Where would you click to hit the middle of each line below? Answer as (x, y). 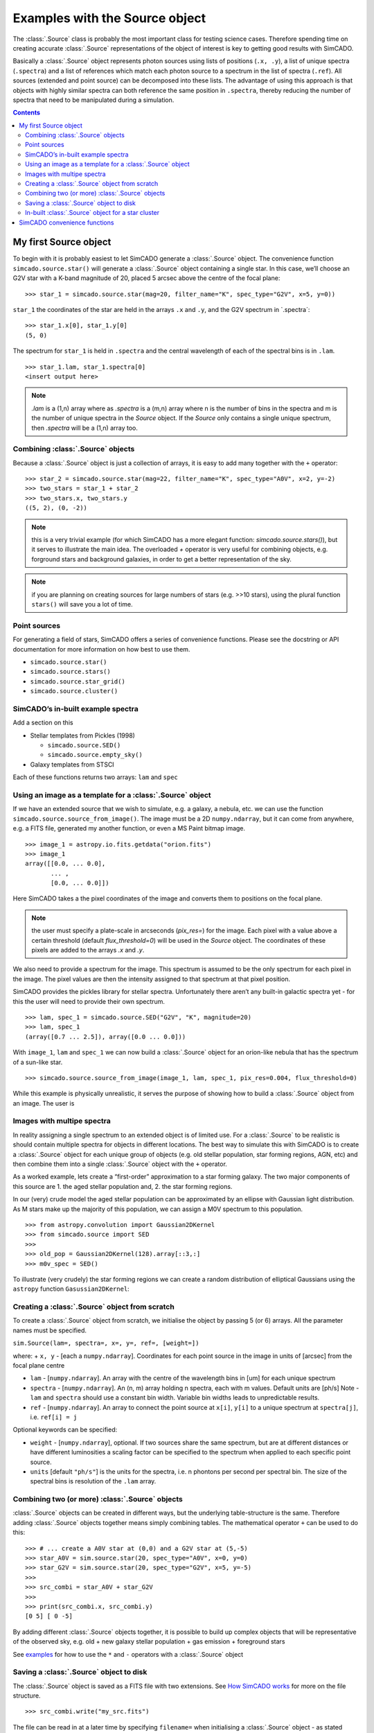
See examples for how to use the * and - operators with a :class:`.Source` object (128, 1654)
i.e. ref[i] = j (54, 1417)
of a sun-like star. (38, 1062)
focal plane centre (39, 1366)
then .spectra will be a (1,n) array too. (85, 428)
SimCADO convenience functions (66, 223)
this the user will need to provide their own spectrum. (89, 1001)
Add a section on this (43, 723)
